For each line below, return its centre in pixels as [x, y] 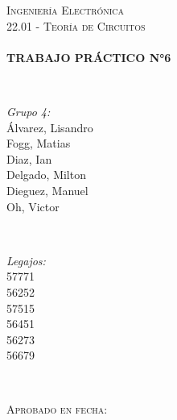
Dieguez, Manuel [47, 190]
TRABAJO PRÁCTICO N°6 [89, 57]
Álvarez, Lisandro [50, 127]
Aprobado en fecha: [57, 409]
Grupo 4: [29, 111]
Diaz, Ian [29, 158]
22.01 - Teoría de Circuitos [76, 25]
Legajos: [26, 260]
